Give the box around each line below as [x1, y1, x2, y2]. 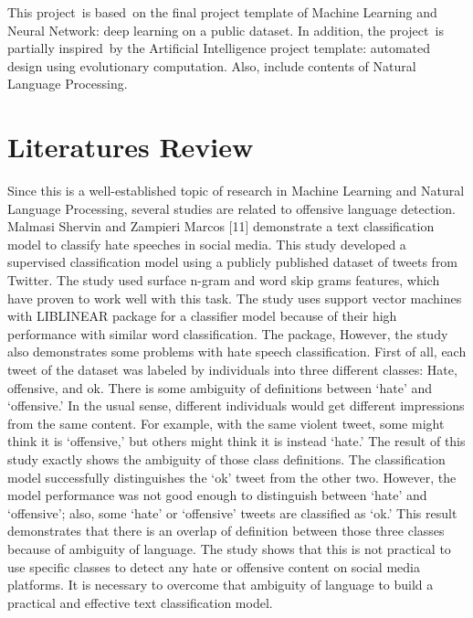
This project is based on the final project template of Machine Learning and [7, 3, 437, 21]
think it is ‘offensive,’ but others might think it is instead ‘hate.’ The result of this [7, 432, 466, 451]
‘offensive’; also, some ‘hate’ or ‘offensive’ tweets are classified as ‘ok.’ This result [7, 503, 457, 522]
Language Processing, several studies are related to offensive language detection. [7, 198, 456, 218]
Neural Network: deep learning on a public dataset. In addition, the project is [7, 20, 444, 39]
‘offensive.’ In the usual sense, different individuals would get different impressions [7, 396, 465, 415]
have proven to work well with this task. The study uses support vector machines [7, 288, 462, 307]
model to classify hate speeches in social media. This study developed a [7, 234, 406, 253]
